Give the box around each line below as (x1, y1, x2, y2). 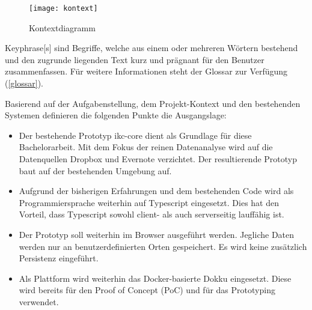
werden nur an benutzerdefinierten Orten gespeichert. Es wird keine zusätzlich (19, 240, 307, 252)
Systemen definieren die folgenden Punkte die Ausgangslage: (5, 109, 227, 121)
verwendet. (19, 295, 59, 308)
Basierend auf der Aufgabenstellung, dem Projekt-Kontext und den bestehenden (5, 97, 301, 109)
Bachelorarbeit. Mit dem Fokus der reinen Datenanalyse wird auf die (19, 141, 273, 153)
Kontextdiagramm (29, 21, 96, 34)
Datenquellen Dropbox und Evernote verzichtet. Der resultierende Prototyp (19, 153, 297, 165)
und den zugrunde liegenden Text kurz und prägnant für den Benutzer (5, 53, 265, 65)
